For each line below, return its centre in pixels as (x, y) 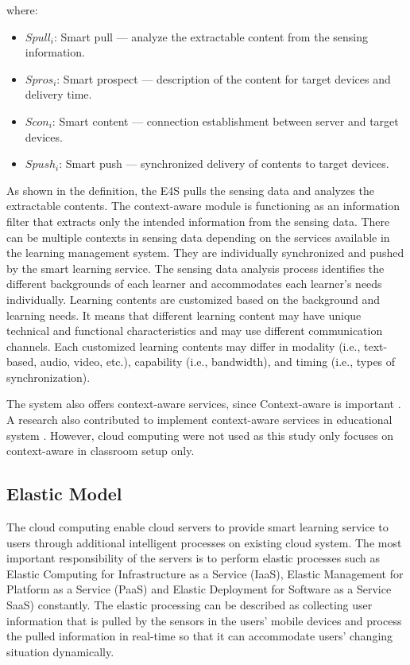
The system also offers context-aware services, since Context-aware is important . (204, 404)
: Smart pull (83, 36)
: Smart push (91, 163)
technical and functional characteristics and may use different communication (195, 331)
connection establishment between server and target (273, 121)
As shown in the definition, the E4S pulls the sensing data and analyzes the (191, 190)
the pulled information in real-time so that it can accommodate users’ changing (200, 636)
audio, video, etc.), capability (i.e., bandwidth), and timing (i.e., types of (218, 362)
